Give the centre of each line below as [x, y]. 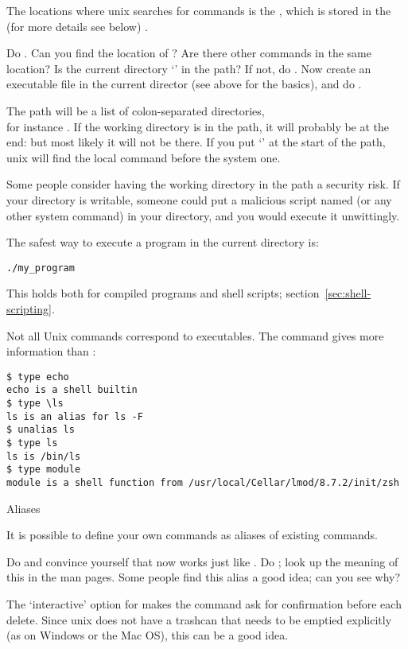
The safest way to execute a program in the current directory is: [163, 242]
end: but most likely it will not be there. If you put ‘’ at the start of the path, [196, 142]
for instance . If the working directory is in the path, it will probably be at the [198, 126]
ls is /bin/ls [44, 456]
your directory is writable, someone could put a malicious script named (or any [199, 199]
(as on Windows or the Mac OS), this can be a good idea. [148, 635]
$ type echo [38, 377]
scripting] [29, 308]
